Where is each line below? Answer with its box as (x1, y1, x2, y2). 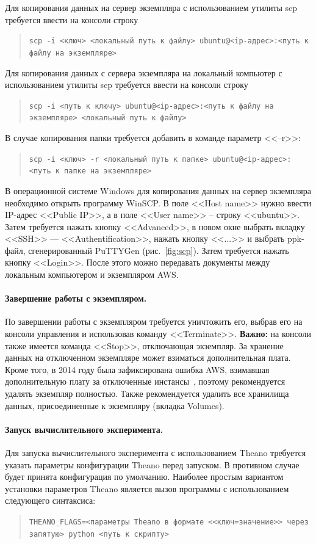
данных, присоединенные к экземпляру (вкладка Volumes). (5, 399, 224, 412)
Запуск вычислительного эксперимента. (5, 423, 163, 435)
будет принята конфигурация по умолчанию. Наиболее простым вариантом (5, 470, 284, 483)
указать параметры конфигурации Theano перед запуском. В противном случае (5, 458, 300, 471)
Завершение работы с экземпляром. (5, 292, 147, 305)
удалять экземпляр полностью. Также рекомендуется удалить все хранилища (5, 387, 289, 400)
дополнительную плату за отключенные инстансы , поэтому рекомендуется (5, 375, 285, 388)
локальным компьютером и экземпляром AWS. (5, 268, 179, 281)
